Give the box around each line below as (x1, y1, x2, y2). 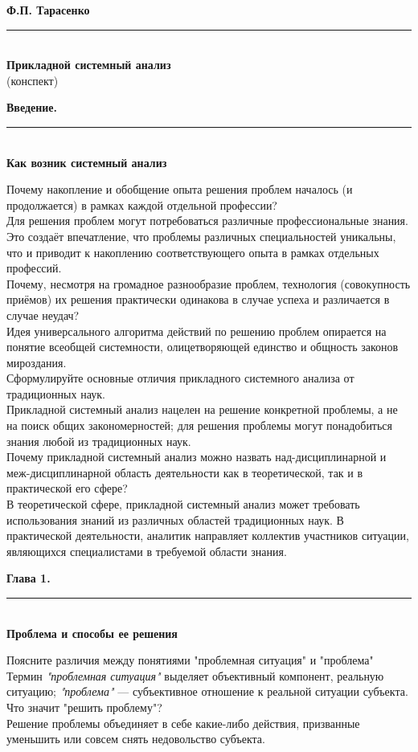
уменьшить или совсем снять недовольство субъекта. (6, 730, 265, 747)
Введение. (6, 99, 58, 116)
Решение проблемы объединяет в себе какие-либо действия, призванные (6, 714, 360, 731)
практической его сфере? (6, 480, 128, 497)
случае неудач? (6, 306, 80, 323)
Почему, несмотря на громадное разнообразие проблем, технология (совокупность (6, 275, 411, 292)
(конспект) (6, 72, 59, 88)
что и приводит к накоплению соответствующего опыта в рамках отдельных (6, 243, 379, 260)
